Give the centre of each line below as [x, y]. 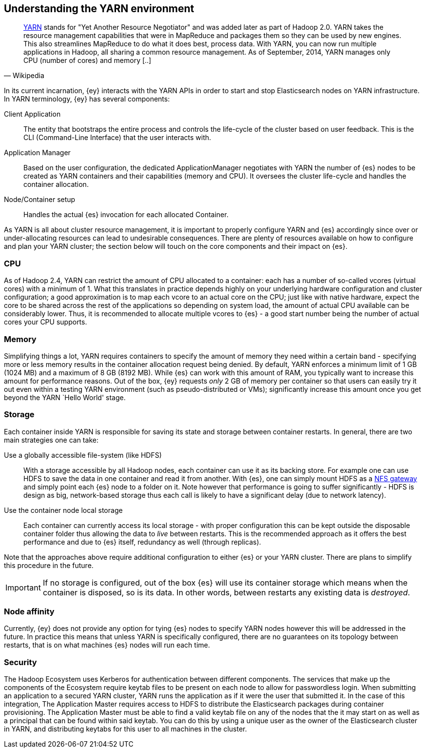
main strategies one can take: [51, 440]
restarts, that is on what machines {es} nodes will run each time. [107, 645]
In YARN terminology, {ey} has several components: [87, 99]
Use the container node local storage [63, 510]
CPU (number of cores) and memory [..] [87, 61]
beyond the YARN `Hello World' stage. [65, 397]
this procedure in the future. [49, 565]
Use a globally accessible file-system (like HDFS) [83, 455]
